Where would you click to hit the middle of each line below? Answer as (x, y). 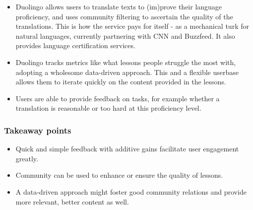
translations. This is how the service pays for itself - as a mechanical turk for (132, 26)
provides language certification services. (75, 45)
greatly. (27, 158)
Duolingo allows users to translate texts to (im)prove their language (119, 6)
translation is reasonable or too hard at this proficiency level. (108, 108)
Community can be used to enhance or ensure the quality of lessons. (119, 175)
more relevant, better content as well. (72, 201)
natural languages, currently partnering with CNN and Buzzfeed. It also (125, 35)
